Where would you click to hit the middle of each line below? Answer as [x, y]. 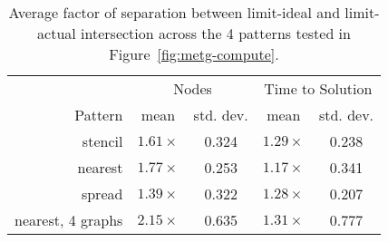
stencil [102, 141]
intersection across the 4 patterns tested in [216, 33]
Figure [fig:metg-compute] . [194, 54]
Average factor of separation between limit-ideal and [175, 12]
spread [102, 194]
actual [57, 33]
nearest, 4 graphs [69, 220]
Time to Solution [318, 88]
